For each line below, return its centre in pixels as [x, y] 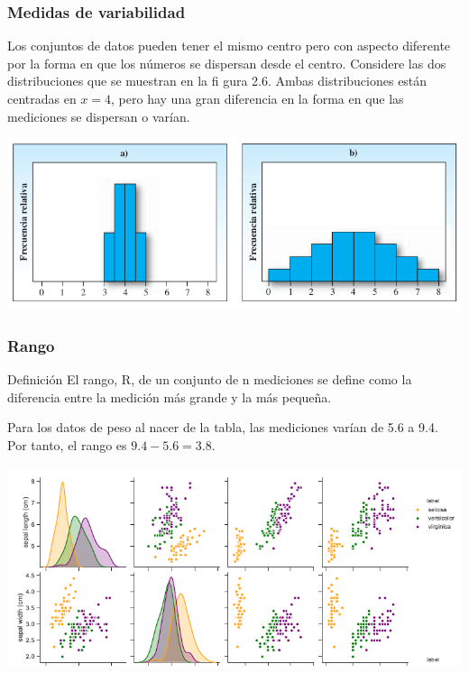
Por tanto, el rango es [67, 444]
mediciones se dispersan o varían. [99, 116]
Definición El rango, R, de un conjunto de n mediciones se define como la [210, 379]
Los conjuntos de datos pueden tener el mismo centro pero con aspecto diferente [229, 46]
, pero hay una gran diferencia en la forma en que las [257, 98]
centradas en [42, 98]
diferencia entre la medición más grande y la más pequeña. [170, 396]
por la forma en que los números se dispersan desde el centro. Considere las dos [227, 63]
